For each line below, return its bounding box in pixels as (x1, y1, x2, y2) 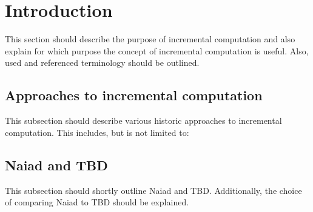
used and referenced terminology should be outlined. (5, 56, 200, 69)
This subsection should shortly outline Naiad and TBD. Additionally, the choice (5, 184, 302, 196)
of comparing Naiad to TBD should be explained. (5, 196, 189, 208)
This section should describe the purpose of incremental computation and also (5, 33, 295, 45)
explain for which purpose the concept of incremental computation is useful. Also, (5, 44, 309, 57)
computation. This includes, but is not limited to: (5, 126, 189, 138)
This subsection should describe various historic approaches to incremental (5, 114, 282, 127)
